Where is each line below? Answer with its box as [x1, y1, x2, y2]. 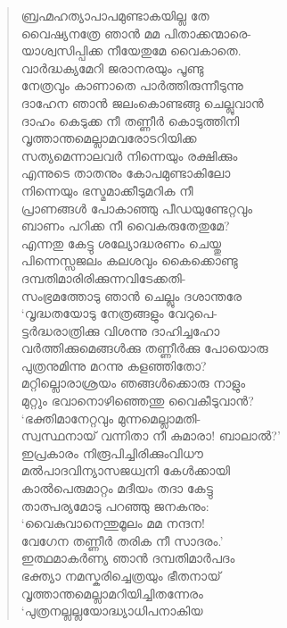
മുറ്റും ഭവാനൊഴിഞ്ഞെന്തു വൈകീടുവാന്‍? [20, 391, 254, 410]
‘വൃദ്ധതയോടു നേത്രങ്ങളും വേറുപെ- [20, 304, 217, 322]
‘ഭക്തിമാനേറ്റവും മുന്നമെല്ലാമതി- [20, 408, 201, 427]
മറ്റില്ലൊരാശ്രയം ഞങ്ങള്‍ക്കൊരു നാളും [20, 373, 246, 392]
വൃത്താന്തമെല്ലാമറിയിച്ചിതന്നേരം [20, 583, 203, 602]
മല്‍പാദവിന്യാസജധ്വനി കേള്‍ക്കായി [20, 461, 231, 480]
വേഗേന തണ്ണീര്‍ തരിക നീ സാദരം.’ [20, 531, 224, 549]
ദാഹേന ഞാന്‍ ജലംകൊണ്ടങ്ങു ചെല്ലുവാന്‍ [20, 93, 264, 112]
